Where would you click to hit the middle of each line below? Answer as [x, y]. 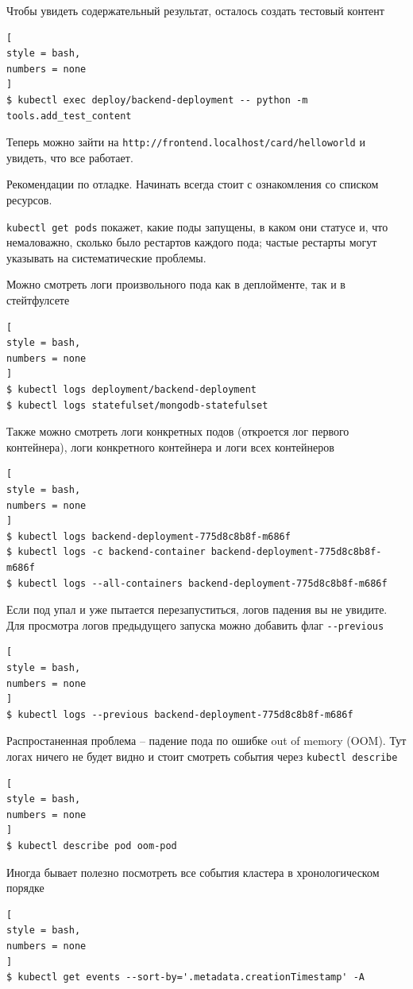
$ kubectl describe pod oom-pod [92, 845]
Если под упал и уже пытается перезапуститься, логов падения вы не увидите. [197, 609]
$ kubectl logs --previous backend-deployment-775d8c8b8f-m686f [180, 714]
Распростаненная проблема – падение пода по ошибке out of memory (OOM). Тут [206, 741]
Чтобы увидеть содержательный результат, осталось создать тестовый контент [195, 10]
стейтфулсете [38, 300]
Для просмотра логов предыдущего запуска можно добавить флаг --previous [195, 624]
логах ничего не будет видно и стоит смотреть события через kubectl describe [202, 756]
